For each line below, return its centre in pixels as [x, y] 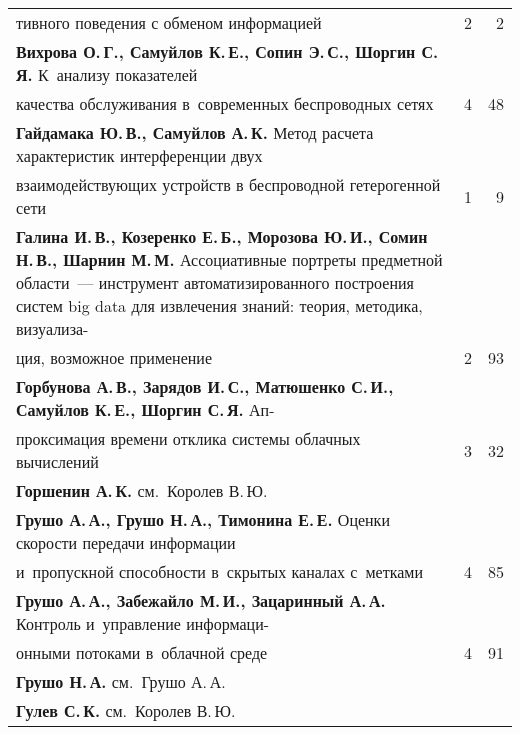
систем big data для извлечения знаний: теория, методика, [219, 305]
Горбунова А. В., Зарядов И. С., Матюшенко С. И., [205, 386]
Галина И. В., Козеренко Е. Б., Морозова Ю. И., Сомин [222, 236]
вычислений [57, 461]
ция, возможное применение [114, 357]
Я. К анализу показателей [107, 74]
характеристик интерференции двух [139, 155]
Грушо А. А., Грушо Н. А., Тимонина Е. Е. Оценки [203, 519]
